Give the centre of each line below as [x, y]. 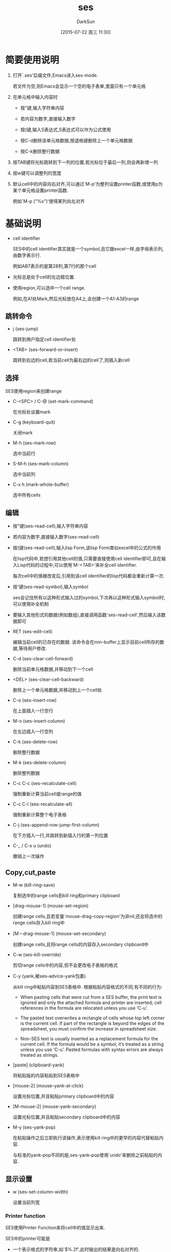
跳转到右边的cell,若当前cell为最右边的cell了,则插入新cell [71, 360]
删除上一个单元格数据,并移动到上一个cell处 [57, 690]
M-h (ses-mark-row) [34, 443]
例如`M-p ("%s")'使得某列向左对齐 [49, 201]
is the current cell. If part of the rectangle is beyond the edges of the [92, 1023]
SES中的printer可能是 [28, 1238]
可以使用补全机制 [31, 604]
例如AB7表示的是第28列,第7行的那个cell [54, 266]
